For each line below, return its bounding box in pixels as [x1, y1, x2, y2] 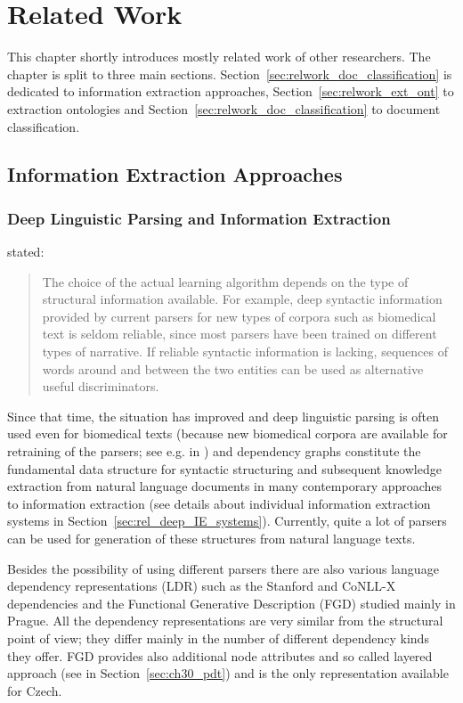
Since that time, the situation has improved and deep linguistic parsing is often [7, 406, 440, 425]
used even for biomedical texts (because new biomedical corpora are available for [7, 424, 448, 443]
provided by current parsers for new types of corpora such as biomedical [42, 307, 436, 325]
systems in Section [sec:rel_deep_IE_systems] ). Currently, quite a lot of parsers [7, 511, 447, 530]
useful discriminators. [42, 377, 159, 396]
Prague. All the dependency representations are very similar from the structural [7, 611, 443, 630]
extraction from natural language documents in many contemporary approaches [7, 477, 443, 495]
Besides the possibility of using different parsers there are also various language [7, 559, 439, 577]
